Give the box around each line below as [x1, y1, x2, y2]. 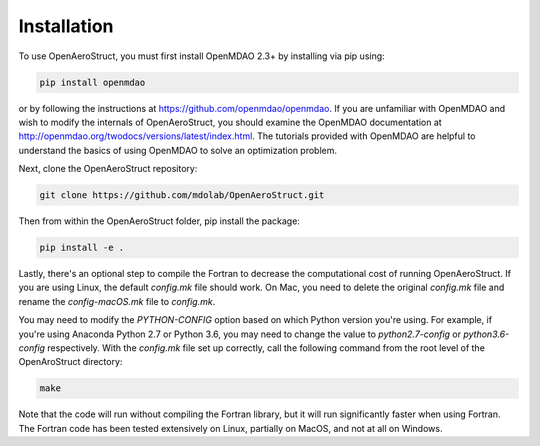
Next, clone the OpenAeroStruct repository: [18, 163, 198, 175]
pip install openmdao [39, 76, 146, 88]
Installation [18, 15, 114, 37]
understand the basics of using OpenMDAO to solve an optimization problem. [18, 144, 338, 156]
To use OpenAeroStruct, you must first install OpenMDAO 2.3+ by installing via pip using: [18, 50, 385, 62]
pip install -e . [39, 242, 125, 254]
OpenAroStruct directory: [18, 356, 123, 368]
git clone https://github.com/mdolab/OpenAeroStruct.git [39, 190, 325, 201]
